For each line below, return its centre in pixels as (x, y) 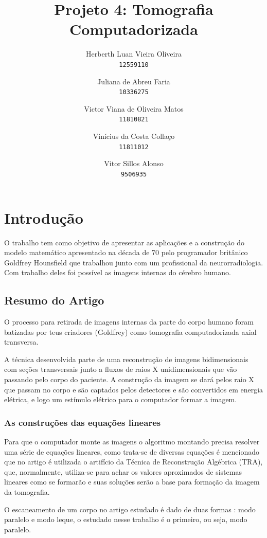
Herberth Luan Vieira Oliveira (134, 54)
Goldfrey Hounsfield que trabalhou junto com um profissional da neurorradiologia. (134, 262)
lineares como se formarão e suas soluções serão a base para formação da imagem (132, 482)
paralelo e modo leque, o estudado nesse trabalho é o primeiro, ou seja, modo (126, 519)
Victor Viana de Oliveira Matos (134, 108)
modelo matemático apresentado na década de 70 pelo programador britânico (126, 252)
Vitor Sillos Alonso (134, 163)
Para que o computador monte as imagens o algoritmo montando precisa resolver (132, 442)
